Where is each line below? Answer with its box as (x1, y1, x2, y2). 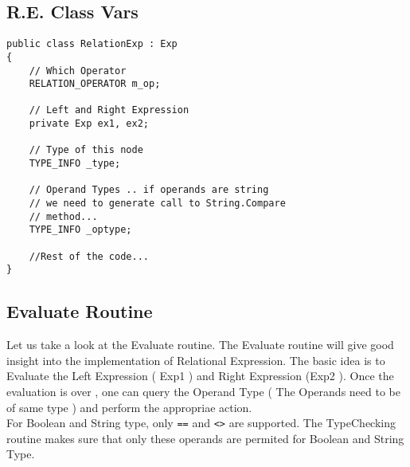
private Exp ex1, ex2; (29, 118, 149, 130)
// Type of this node (29, 144, 143, 156)
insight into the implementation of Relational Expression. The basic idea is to (6, 351, 385, 368)
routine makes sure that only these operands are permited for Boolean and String (6, 430, 404, 446)
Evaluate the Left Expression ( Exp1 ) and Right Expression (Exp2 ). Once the (6, 367, 394, 384)
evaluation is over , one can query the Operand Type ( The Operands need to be (6, 383, 400, 399)
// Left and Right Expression (29, 104, 189, 116)
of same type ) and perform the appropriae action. (6, 398, 252, 415)
